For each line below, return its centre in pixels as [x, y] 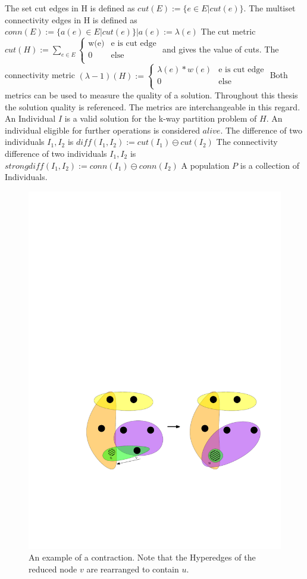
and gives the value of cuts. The [221, 49]
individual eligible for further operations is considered [102, 130]
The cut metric [228, 31]
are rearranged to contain [133, 569]
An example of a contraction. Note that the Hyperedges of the [142, 557]
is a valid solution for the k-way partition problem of [161, 118]
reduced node [53, 569]
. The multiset [270, 8]
